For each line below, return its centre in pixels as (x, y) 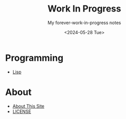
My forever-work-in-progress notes (84, 23)
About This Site (28, 106)
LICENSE (22, 111)
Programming (34, 58)
